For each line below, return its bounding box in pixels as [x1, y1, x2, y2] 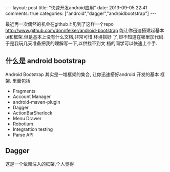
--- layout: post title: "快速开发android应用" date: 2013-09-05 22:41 [5, 5, 147, 11]
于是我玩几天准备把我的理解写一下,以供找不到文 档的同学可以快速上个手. [5, 40, 158, 46]
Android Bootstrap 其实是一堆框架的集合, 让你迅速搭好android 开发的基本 [5, 71, 159, 78]
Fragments [12, 88, 36, 94]
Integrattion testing [12, 126, 53, 132]
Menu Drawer [12, 115, 42, 121]
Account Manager [12, 93, 51, 100]
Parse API [12, 131, 34, 138]
